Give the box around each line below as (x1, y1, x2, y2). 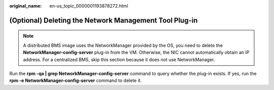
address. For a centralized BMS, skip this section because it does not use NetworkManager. (23, 56, 215, 63)
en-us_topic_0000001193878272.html (49, 3, 128, 9)
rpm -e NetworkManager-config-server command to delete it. (9, 77, 142, 83)
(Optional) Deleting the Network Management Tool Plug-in (9, 16, 198, 25)
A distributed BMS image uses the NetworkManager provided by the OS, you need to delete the (23, 42, 223, 48)
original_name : (9, 3, 42, 9)
